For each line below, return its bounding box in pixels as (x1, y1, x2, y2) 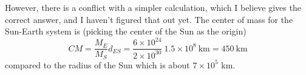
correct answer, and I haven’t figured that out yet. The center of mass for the (5, 13, 293, 25)
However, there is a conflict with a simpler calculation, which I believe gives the (5, 1, 301, 13)
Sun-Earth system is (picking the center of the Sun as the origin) (5, 25, 246, 37)
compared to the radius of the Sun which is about (5, 58, 190, 71)
